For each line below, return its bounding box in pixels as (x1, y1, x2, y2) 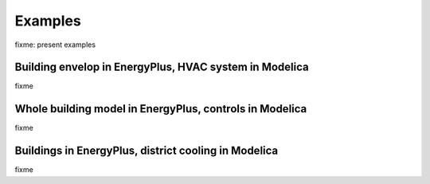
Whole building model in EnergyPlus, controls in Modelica (14, 102, 307, 115)
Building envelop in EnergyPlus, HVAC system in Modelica (14, 61, 310, 74)
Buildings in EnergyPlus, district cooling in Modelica (14, 144, 279, 158)
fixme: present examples (14, 40, 96, 49)
